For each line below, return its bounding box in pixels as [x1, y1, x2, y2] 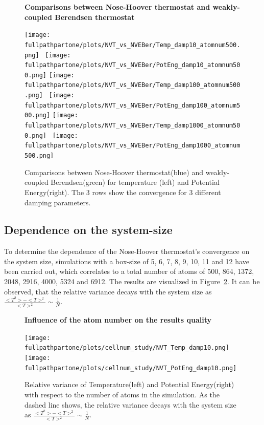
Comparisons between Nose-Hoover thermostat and [25, 2, 210, 12]
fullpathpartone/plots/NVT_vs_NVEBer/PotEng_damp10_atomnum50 [25, 61, 241, 69]
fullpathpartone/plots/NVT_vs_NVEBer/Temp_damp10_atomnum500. [25, 41, 241, 49]
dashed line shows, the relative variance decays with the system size [25, 399, 236, 410]
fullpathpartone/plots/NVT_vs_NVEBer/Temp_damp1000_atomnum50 [25, 122, 241, 130]
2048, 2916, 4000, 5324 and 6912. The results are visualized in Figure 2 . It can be [4, 276, 260, 287]
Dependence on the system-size [4, 222, 173, 238]
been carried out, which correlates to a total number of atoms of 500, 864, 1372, [4, 266, 254, 277]
